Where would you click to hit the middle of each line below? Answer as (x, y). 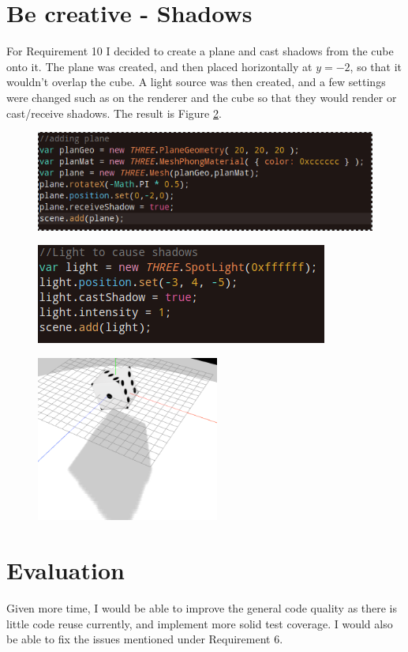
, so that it (376, 66)
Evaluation (66, 570)
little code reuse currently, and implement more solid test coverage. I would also (200, 623)
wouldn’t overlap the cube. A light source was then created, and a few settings (196, 82)
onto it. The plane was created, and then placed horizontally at (159, 66)
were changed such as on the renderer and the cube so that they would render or (202, 97)
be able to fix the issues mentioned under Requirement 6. (145, 639)
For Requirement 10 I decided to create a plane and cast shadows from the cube (200, 51)
